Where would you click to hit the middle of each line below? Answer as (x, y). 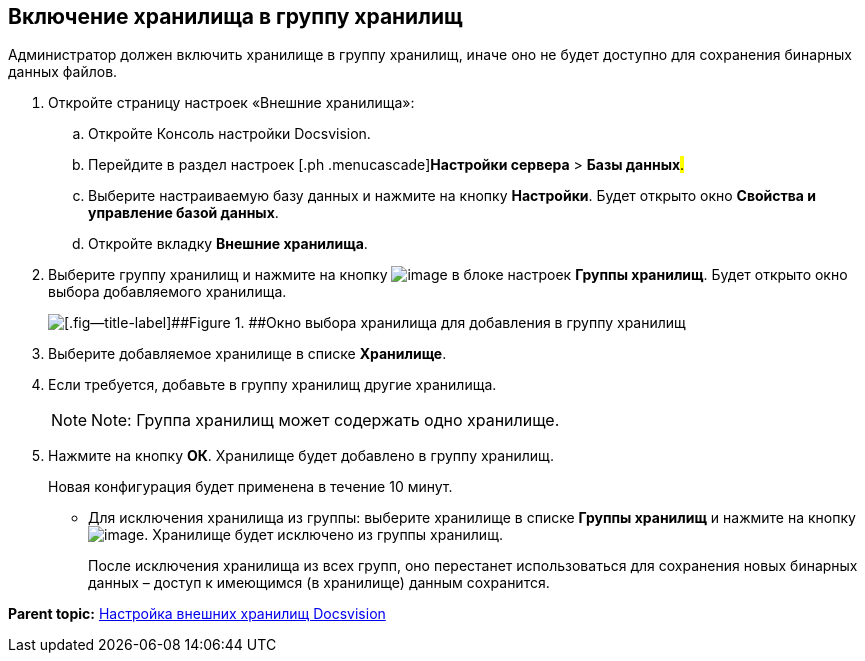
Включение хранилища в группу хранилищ (235, 16)
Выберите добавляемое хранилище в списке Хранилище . (247, 354)
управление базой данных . (183, 213)
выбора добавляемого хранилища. (167, 292)
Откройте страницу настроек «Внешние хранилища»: (231, 103)
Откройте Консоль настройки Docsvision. (229, 134)
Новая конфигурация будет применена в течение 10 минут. (250, 487)
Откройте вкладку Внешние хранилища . (228, 244)
